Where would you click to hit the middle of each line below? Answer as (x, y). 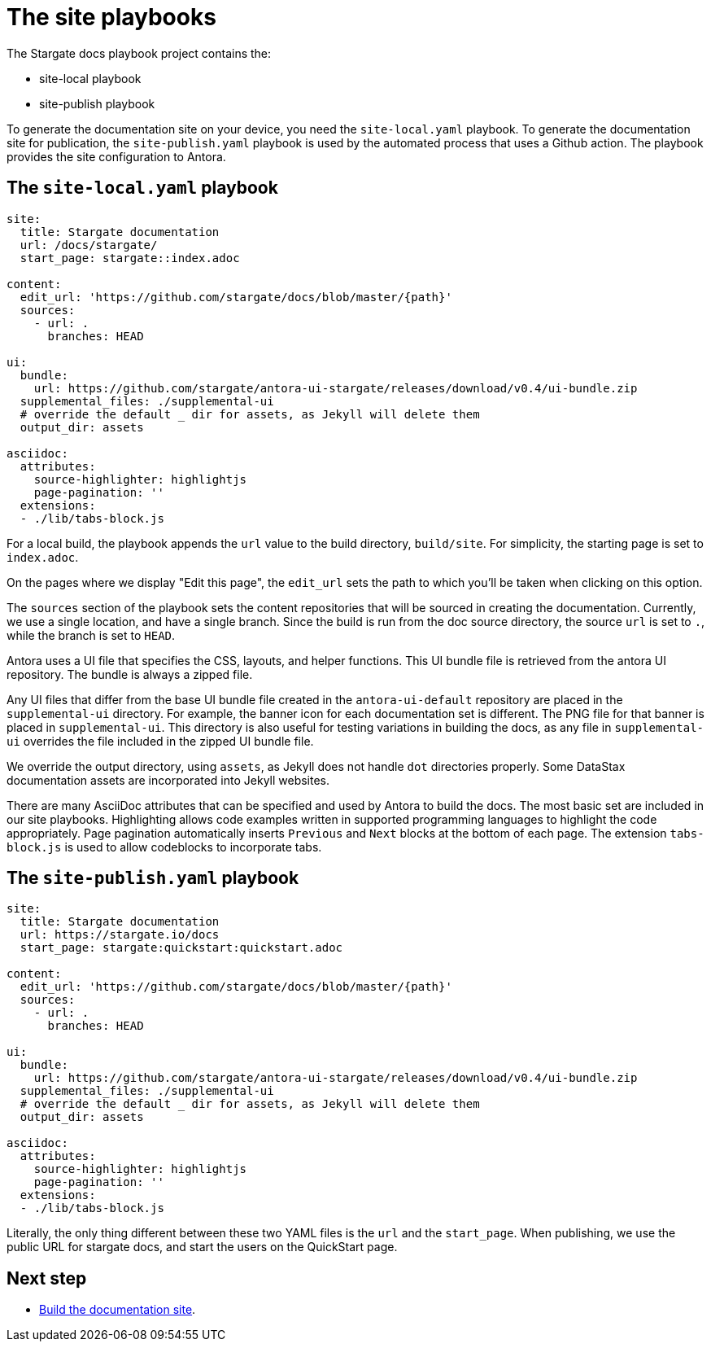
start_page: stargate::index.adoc (130, 258)
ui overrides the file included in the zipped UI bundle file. (160, 741)
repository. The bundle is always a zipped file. (130, 674)
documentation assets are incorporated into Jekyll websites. (168, 780)
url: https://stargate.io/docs (120, 935)
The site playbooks (111, 17)
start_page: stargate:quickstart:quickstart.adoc (181, 948)
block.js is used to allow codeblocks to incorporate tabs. (164, 847)
